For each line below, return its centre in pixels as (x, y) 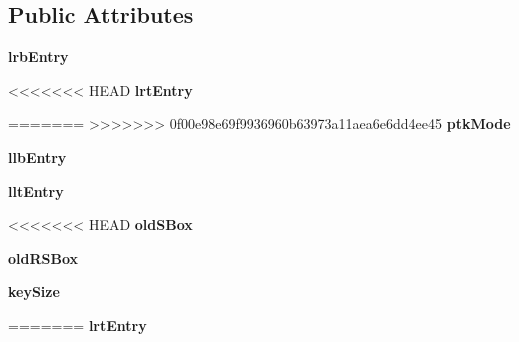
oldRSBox (43, 257)
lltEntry (36, 190)
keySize (34, 291)
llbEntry (37, 156)
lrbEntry (38, 56)
